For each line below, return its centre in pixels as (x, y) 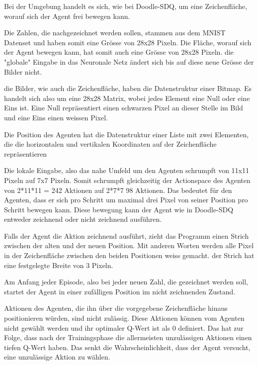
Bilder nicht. (23, 71)
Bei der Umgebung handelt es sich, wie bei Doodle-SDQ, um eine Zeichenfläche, (126, 6)
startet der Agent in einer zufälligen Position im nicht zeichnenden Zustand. (120, 291)
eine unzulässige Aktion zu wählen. (57, 357)
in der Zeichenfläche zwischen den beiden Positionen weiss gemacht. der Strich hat (129, 255)
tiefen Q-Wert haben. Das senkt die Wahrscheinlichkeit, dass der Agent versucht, (127, 347)
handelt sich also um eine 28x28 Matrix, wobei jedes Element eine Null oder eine (127, 98)
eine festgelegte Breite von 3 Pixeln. (59, 265)
